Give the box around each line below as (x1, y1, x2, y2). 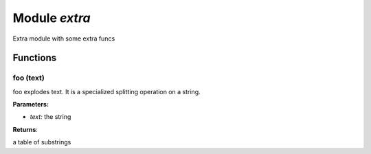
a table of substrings (12, 138, 71, 146)
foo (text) (12, 73, 45, 82)
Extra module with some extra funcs (12, 34, 115, 43)
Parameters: (12, 100, 49, 109)
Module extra (12, 10, 91, 25)
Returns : (12, 125, 38, 133)
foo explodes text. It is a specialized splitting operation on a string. (12, 87, 201, 96)
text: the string (30, 113, 71, 121)
